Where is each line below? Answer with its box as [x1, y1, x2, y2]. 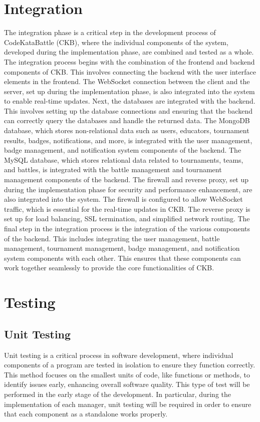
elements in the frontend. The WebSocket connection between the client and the [4, 76, 250, 87]
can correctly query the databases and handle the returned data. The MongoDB [4, 115, 250, 126]
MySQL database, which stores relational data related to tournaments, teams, [4, 154, 243, 165]
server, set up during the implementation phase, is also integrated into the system [4, 86, 255, 96]
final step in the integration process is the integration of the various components [4, 223, 250, 233]
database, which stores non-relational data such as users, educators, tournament [4, 125, 249, 136]
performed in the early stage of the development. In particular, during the [4, 388, 231, 399]
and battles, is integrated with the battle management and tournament [4, 164, 222, 175]
